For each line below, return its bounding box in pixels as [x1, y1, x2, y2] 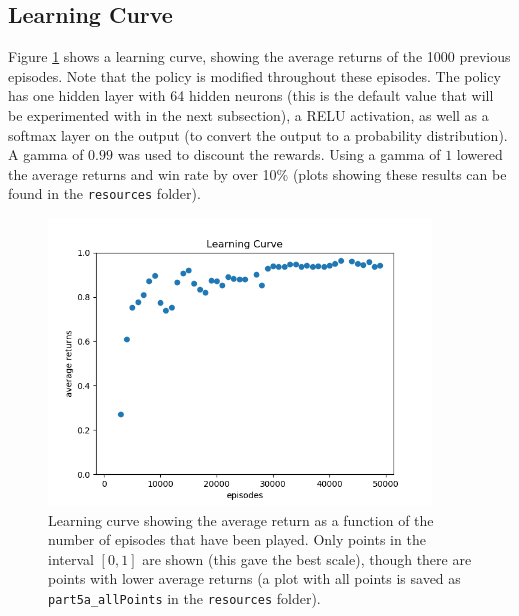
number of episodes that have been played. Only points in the [48, 529, 426, 550]
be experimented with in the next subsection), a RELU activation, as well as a [8, 104, 489, 125]
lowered [456, 144, 503, 165]
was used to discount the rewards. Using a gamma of [117, 144, 441, 165]
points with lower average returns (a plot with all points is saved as [48, 568, 461, 589]
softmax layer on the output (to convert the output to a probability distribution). [8, 124, 508, 145]
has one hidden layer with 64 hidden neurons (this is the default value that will [8, 85, 494, 106]
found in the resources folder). [8, 183, 201, 204]
